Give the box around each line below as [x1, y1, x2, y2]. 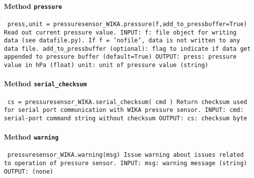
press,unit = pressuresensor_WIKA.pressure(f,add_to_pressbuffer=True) [7, 20, 247, 28]
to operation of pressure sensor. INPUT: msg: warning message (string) [4, 160, 247, 167]
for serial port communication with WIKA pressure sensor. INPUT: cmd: [4, 107, 244, 114]
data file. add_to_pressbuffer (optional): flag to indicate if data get [4, 45, 251, 52]
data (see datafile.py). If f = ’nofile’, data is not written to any [4, 37, 240, 44]
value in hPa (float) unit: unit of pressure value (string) [4, 62, 209, 69]
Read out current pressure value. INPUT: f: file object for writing [4, 29, 237, 36]
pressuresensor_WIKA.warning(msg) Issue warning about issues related [7, 151, 244, 159]
